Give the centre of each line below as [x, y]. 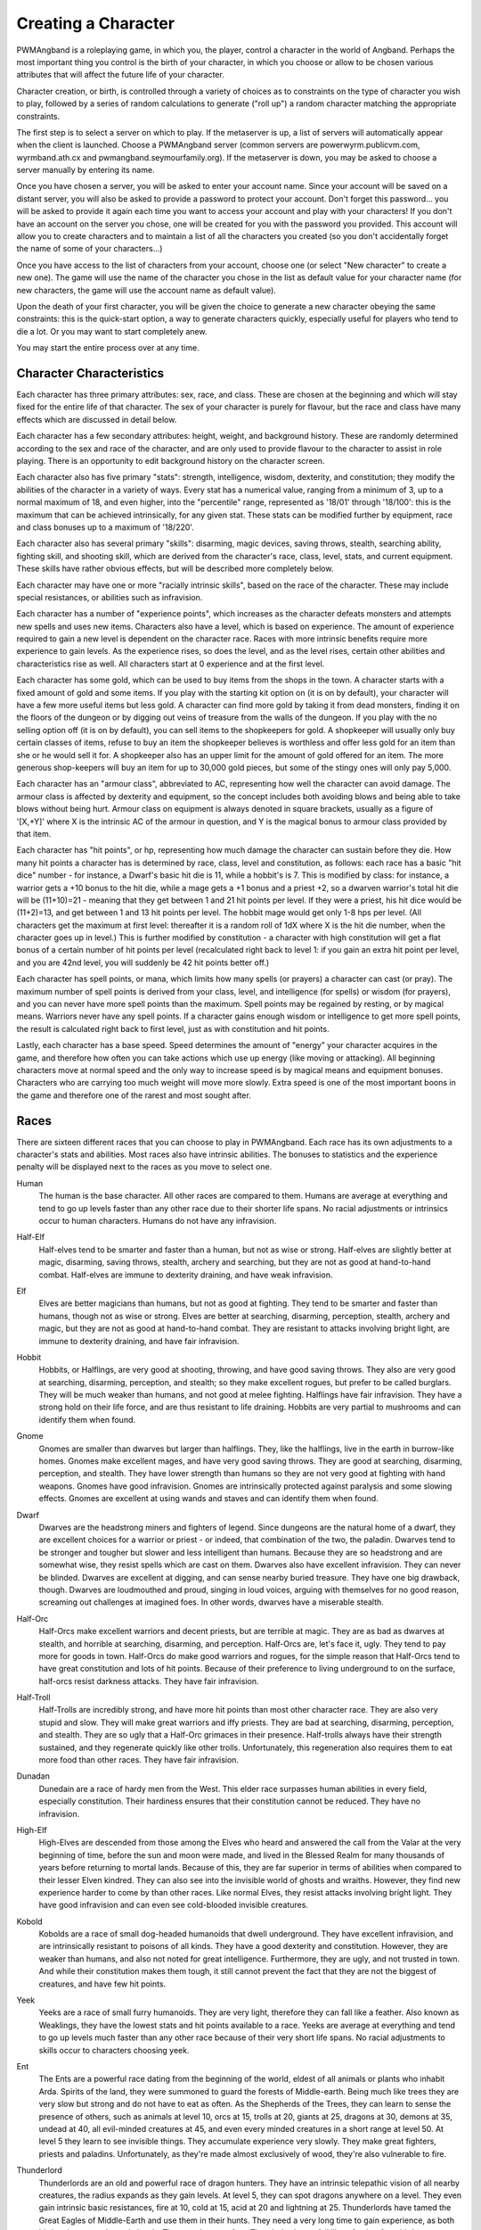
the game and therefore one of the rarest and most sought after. [134, 1095]
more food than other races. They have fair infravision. [139, 1760]
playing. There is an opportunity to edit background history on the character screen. [171, 461]
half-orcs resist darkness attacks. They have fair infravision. [149, 1681]
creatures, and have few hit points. [102, 1984]
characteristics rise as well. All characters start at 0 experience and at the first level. [171, 664]
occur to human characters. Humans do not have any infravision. [158, 1221]
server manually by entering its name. [86, 170]
